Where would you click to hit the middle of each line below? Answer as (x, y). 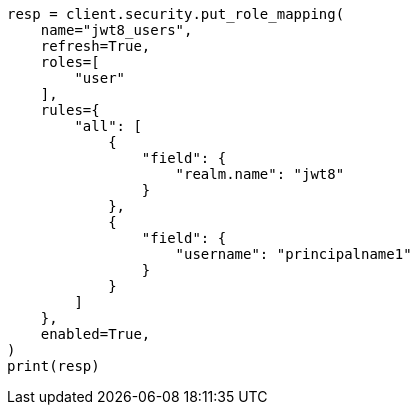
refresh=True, (95, 46)
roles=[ (70, 62)
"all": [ (108, 126)
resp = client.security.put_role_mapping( (176, 14)
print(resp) (53, 366)
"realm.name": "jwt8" (260, 174)
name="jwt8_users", (116, 30)
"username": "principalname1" (293, 254)
